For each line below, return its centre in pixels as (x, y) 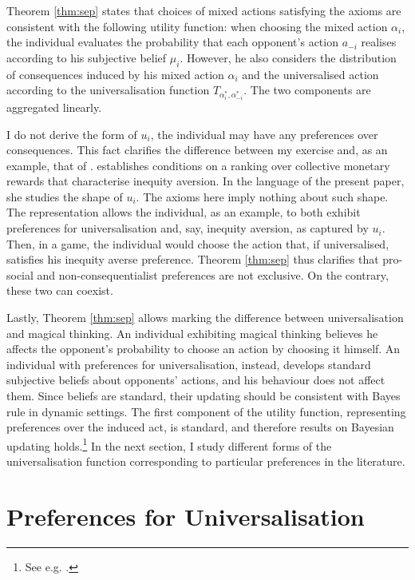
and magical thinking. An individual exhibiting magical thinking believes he (192, 333)
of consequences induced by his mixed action (115, 74)
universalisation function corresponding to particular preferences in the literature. (206, 461)
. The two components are (307, 90)
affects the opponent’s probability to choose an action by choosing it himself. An (204, 349)
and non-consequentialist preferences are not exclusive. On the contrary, (213, 274)
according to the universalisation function (108, 90)
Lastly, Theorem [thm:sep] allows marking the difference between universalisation (205, 318)
